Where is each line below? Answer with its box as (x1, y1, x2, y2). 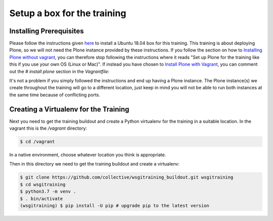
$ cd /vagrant (20, 139, 55, 145)
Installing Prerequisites (9, 27, 84, 35)
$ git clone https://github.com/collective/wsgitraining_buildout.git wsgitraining (20, 175, 234, 180)
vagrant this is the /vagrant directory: (9, 125, 87, 131)
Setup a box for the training (9, 8, 126, 19)
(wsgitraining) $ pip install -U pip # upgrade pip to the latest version (20, 203, 210, 208)
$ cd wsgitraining (20, 182, 66, 187)
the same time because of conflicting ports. (9, 91, 101, 98)
